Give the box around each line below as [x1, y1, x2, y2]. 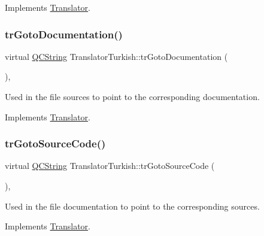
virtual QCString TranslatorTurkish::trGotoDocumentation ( [5, 50, 228, 62]
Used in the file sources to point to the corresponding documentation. [5, 90, 260, 102]
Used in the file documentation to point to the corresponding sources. [5, 199, 260, 212]
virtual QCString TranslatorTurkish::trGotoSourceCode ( [5, 159, 215, 172]
